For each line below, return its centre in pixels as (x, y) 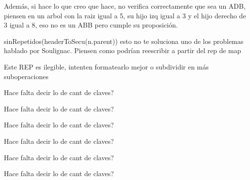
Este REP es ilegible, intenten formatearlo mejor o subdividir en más (106, 66)
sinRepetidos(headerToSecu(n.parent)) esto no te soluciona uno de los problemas (124, 41)
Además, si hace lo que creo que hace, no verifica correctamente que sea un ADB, (125, 6)
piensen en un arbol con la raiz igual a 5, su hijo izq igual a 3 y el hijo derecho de (125, 15)
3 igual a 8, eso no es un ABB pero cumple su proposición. (91, 25)
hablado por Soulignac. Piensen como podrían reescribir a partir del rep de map (123, 50)
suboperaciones (26, 76)
